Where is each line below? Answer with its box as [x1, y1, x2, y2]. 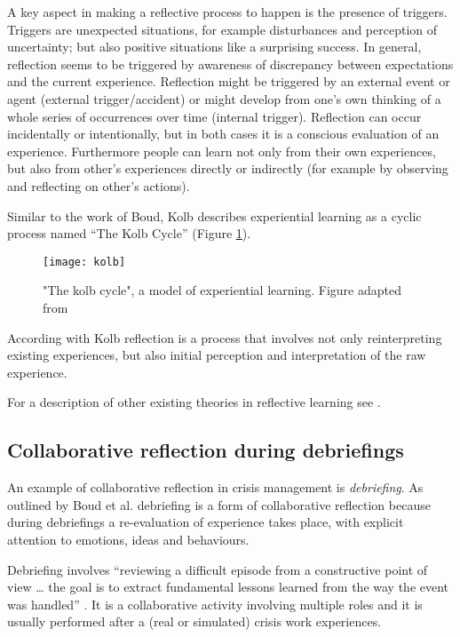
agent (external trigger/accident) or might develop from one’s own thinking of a [7, 89, 441, 107]
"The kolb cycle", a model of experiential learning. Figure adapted [43, 281, 401, 299]
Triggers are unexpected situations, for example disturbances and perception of [7, 20, 438, 38]
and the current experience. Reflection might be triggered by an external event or [7, 72, 450, 91]
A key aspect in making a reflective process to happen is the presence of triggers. [7, 3, 448, 20]
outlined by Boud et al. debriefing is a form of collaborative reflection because [7, 495, 431, 514]
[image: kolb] [43, 255, 126, 268]
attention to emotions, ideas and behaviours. [7, 530, 250, 548]
